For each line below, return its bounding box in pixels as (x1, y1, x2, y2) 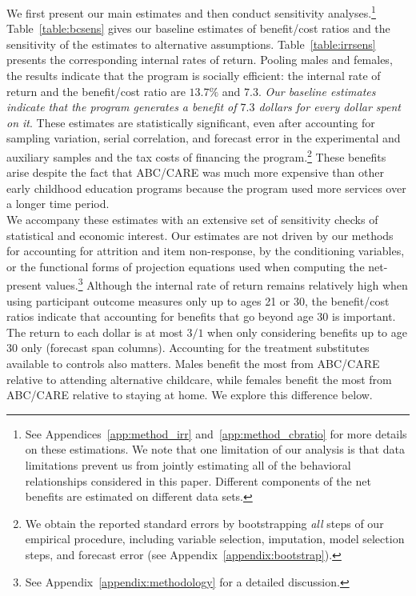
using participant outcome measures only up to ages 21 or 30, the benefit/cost (6, 292, 390, 309)
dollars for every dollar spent (258, 98, 401, 115)
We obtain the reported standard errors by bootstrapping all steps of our (25, 514, 384, 531)
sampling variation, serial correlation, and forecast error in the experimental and (6, 130, 401, 146)
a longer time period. (6, 195, 110, 212)
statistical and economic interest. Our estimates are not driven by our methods (6, 226, 394, 243)
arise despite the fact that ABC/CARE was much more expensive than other (6, 164, 384, 181)
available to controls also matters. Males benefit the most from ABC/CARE (6, 355, 380, 372)
